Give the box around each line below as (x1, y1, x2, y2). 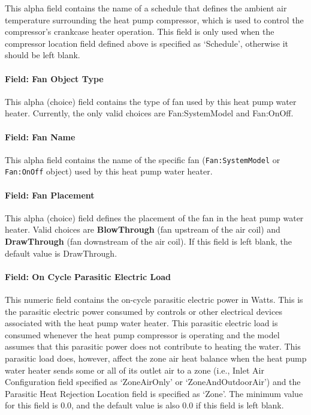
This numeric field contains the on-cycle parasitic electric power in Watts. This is (5, 293, 303, 306)
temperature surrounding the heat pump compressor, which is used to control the (5, 13, 304, 26)
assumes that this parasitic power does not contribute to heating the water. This (5, 340, 301, 353)
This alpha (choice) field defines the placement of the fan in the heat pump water (5, 211, 304, 224)
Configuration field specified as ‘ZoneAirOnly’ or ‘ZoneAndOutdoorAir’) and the (5, 375, 301, 388)
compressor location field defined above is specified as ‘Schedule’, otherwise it (5, 37, 289, 49)
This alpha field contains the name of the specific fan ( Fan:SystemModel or (5, 153, 280, 166)
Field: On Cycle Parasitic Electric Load (5, 270, 171, 282)
